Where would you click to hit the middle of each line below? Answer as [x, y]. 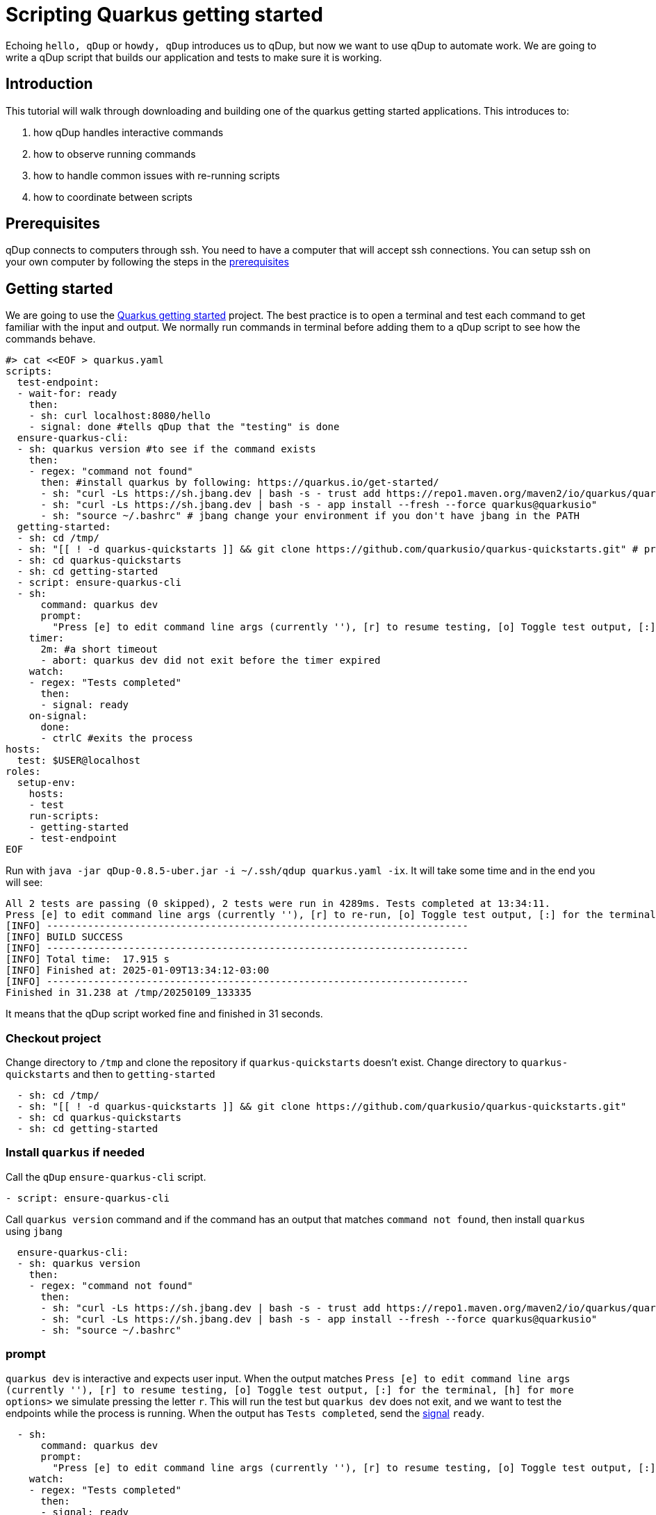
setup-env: [47, 783]
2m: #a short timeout [99, 649]
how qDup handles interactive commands [129, 132]
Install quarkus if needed [75, 1153]
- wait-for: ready [67, 394]
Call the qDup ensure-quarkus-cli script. [106, 1177]
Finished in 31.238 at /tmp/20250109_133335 [129, 993]
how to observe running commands [115, 154]
